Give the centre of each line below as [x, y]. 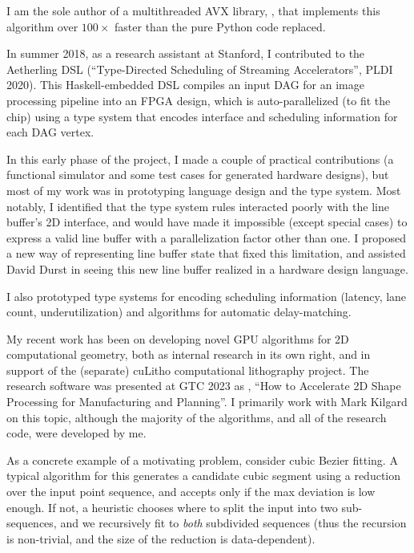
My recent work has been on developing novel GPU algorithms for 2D [178, 338]
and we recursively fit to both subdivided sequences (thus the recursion [233, 523]
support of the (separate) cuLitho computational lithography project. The [188, 370]
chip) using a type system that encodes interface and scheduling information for [202, 116]
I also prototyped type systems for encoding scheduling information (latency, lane [207, 296]
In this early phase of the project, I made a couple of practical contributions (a [200, 159]
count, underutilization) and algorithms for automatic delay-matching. [179, 312]
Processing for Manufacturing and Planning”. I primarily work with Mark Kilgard [207, 402]
